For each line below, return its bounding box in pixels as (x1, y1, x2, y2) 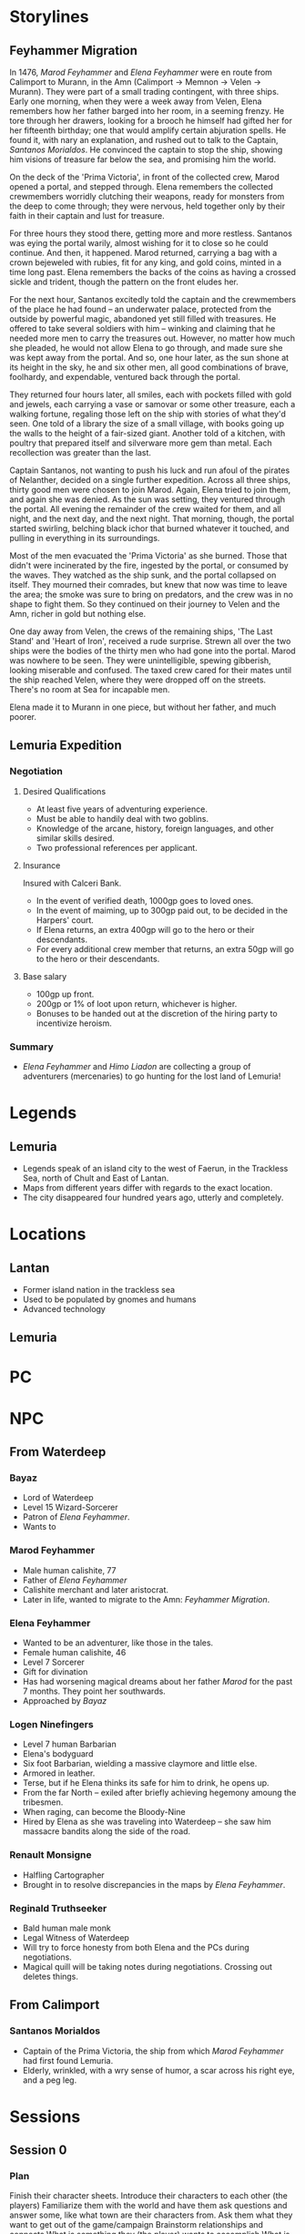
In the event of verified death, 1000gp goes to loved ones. (36, 895, 254, 906)
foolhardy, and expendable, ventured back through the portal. (9, 372, 241, 382)
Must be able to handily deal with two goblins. (36, 813, 209, 824)
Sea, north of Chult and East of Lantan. (22, 1173, 169, 1184)
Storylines (9, 6, 89, 27)
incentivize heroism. (36, 1018, 112, 1029)
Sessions (9, 2106, 81, 2126)
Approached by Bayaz (22, 1696, 107, 1706)
